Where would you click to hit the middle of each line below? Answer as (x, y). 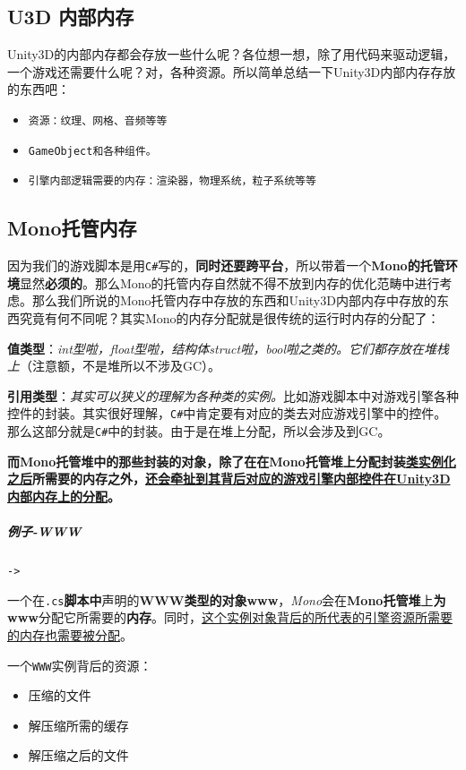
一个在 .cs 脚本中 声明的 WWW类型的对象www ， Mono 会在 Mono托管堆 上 (220, 599)
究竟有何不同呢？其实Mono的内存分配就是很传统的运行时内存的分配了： (229, 318)
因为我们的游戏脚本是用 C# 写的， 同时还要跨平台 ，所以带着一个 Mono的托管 (226, 265)
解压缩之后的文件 (78, 755)
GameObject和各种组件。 (92, 151)
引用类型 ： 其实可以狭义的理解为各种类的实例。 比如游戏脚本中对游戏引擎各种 (233, 395)
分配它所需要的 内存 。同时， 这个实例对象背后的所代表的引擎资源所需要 (245, 617)
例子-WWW (44, 531)
